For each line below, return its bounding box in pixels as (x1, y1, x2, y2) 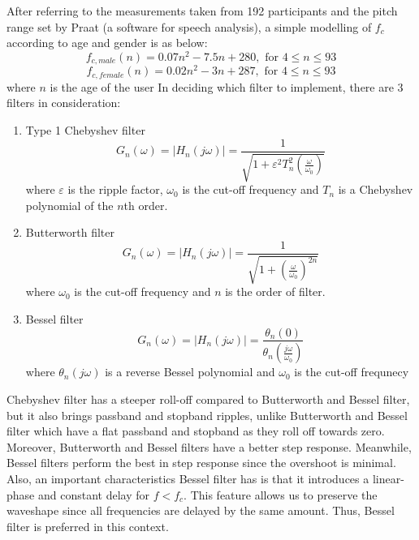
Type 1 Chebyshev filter (25, 122, 145, 139)
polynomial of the (25, 196, 114, 213)
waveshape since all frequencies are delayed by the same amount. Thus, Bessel (6, 502, 395, 519)
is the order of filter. (225, 283, 326, 300)
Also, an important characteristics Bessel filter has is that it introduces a (6, 469, 369, 486)
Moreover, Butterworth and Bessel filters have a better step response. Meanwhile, (6, 438, 412, 455)
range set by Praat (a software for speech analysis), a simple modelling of (6, 18, 372, 35)
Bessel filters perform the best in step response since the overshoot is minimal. (6, 454, 396, 471)
